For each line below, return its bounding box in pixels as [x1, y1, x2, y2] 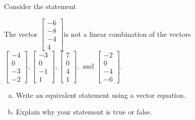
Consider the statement [4, 1, 76, 11]
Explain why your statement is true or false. [16, 106, 152, 117]
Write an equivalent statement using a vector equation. [16, 89, 186, 100]
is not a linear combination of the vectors [63, 28, 191, 39]
